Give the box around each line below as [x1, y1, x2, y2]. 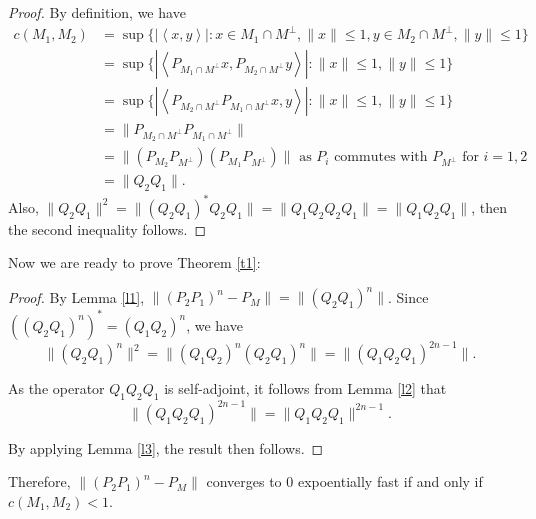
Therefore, [8, 471, 71, 492]
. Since [388, 286, 429, 307]
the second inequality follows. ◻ [8, 218, 207, 239]
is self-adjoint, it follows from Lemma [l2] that [164, 378, 447, 399]
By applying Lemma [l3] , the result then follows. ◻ [8, 437, 324, 458]
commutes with [334, 150, 428, 165]
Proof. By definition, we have [8, 2, 186, 22]
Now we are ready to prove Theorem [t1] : [8, 252, 261, 273]
